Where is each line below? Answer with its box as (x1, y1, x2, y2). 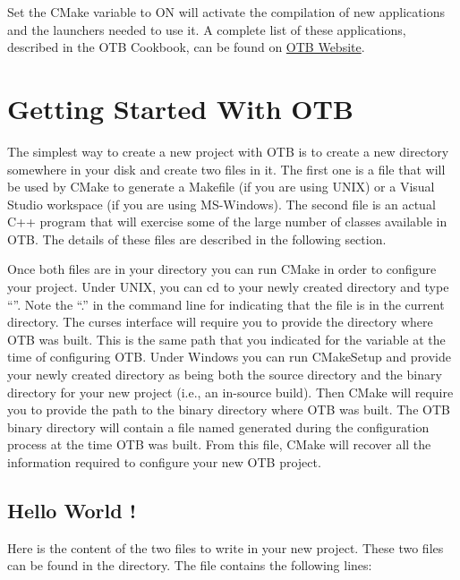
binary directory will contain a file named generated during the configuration (7, 417, 430, 436)
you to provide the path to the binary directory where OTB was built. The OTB (7, 400, 450, 419)
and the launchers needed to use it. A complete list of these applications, (7, 20, 406, 38)
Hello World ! (7, 496, 136, 524)
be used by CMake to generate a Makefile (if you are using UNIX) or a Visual (7, 177, 435, 196)
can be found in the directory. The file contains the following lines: (7, 556, 372, 575)
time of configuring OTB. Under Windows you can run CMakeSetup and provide (7, 347, 451, 366)
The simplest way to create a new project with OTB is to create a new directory (7, 141, 449, 160)
